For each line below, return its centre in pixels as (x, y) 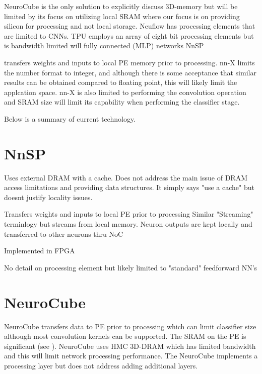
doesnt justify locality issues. (48, 197)
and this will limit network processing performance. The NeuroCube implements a (131, 356)
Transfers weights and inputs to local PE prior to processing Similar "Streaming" (129, 214)
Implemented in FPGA (40, 251)
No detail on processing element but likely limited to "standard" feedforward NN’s (131, 267)
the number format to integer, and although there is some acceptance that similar (130, 72)
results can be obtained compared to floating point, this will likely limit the (121, 82)
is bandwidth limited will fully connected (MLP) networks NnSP (104, 45)
